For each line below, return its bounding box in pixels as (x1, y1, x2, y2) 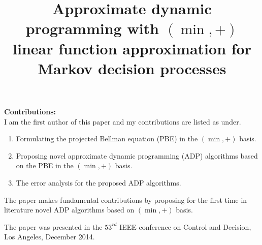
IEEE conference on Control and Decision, (119, 221, 251, 232)
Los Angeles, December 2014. (4, 231, 95, 242)
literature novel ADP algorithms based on (4, 204, 135, 215)
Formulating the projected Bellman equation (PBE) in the (16, 133, 198, 144)
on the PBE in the (16, 160, 74, 171)
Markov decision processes (38, 57, 226, 78)
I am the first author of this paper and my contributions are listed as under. (4, 116, 241, 127)
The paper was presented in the (4, 221, 103, 232)
